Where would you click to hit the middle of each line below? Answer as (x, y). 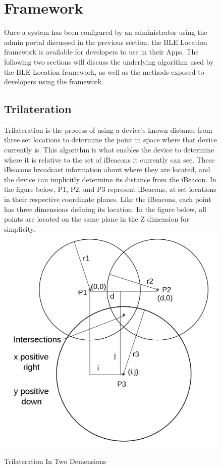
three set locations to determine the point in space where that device (110, 140)
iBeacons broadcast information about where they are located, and (107, 169)
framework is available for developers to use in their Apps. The (101, 52)
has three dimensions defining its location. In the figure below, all (105, 209)
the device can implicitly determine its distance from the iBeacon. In (110, 179)
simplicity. (20, 228)
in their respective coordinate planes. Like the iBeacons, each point (108, 199)
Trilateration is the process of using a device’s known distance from (108, 129)
